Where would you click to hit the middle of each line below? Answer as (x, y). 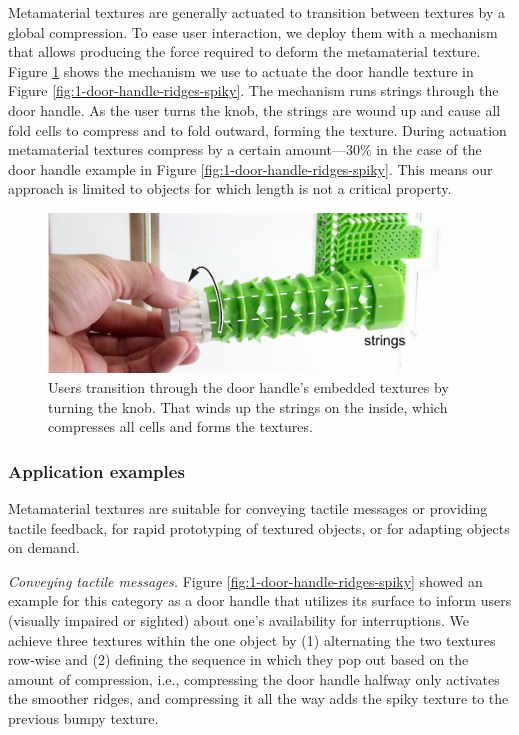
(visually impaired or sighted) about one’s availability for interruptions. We (239, 619)
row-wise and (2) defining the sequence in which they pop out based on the (238, 659)
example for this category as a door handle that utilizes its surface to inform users (260, 600)
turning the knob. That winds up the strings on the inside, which (248, 406)
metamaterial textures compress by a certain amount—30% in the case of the (245, 149)
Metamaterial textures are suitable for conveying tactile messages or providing (248, 508)
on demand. (44, 547)
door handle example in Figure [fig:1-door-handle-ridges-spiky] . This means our (250, 168)
